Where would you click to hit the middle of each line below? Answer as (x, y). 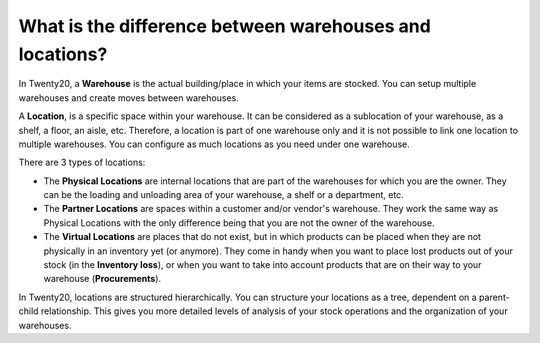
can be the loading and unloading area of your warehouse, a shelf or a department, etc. (223, 195)
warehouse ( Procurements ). (102, 279)
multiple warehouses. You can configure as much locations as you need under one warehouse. (214, 144)
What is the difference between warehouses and (225, 26)
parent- (494, 297)
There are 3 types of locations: (82, 162)
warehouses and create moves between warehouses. (128, 97)
